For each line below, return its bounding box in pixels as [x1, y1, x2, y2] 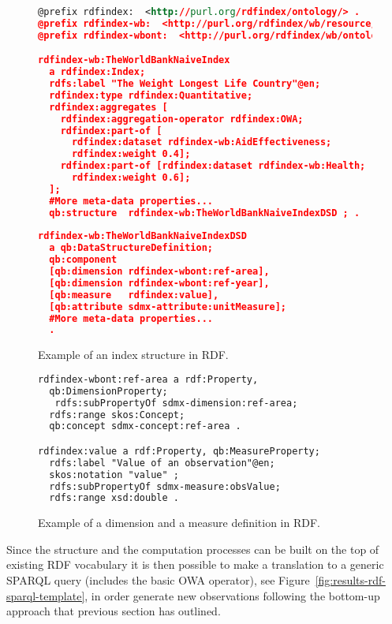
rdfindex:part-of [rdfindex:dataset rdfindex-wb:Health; [60, 160, 366, 172]
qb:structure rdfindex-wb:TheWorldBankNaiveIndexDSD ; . [49, 207, 360, 219]
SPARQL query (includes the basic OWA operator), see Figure [6, 572, 310, 589]
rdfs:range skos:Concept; [49, 409, 185, 420]
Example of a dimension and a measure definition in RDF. [38, 514, 320, 531]
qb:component [49, 254, 118, 266]
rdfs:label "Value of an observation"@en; [49, 457, 275, 469]
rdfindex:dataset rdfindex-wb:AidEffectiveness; [71, 136, 332, 148]
